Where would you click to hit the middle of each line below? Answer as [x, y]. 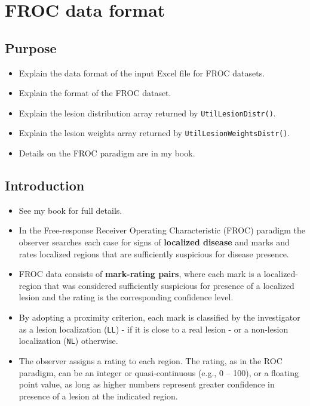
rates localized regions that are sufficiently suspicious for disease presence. [154, 253]
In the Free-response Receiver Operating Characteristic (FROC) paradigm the [162, 230]
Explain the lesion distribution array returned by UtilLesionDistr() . [147, 113]
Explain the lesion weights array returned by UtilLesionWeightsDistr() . [154, 133]
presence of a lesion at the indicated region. [98, 396]
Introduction [45, 185]
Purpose [31, 47]
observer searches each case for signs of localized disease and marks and [154, 242]
